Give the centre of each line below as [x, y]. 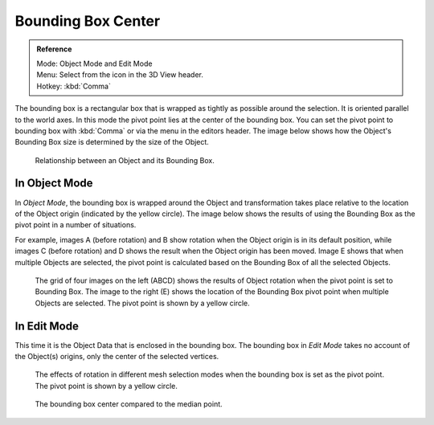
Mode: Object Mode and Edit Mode [94, 63]
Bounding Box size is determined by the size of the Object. [112, 142]
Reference [54, 49]
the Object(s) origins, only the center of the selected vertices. [117, 356]
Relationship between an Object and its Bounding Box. [125, 160]
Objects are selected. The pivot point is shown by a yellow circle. [143, 303]
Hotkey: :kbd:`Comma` [74, 86]
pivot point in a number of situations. [76, 225]
